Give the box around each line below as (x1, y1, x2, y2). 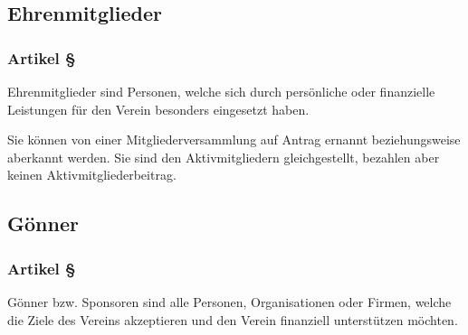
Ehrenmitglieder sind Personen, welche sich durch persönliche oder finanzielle (7, 82, 435, 100)
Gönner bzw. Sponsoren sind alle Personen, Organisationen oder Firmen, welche (7, 292, 452, 311)
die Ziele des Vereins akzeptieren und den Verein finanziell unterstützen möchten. (7, 310, 458, 329)
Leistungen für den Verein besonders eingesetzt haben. (7, 99, 310, 118)
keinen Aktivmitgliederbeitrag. (7, 165, 177, 184)
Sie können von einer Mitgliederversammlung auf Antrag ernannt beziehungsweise (7, 130, 461, 149)
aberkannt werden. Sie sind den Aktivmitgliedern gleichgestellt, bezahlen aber (7, 147, 440, 166)
